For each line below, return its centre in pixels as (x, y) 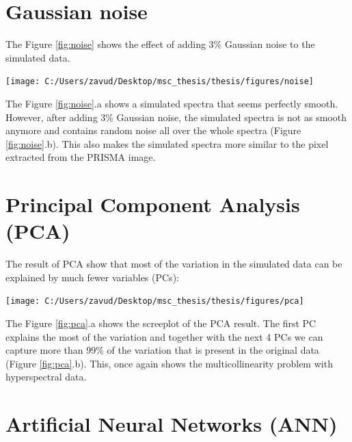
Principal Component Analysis (153, 204)
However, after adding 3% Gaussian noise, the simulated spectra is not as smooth (176, 117)
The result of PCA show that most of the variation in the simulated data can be (174, 264)
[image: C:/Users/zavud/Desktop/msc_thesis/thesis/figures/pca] (155, 301)
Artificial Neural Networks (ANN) (172, 424)
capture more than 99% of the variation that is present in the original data (162, 350)
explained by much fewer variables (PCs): (92, 277)
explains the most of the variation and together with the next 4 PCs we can (164, 336)
